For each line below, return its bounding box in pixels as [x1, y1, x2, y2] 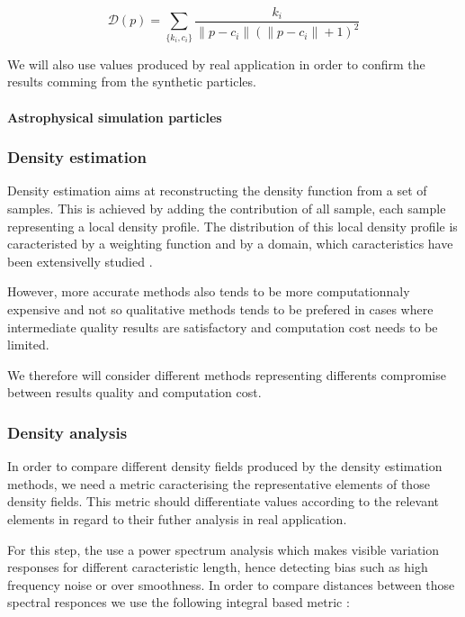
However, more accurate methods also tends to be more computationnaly [7, 282, 410, 301]
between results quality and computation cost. [7, 383, 262, 402]
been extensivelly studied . [7, 251, 153, 270]
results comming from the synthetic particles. [7, 72, 256, 91]
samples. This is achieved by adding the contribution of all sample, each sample [7, 198, 446, 217]
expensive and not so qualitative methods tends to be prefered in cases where [7, 299, 434, 318]
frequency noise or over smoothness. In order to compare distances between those [7, 575, 455, 594]
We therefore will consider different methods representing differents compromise [7, 365, 446, 384]
